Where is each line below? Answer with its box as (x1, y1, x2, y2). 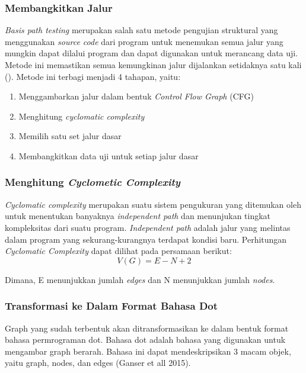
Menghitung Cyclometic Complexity (5, 175, 180, 189)
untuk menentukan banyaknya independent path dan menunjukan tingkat (5, 210, 271, 222)
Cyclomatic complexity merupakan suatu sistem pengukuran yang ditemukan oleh (5, 198, 301, 210)
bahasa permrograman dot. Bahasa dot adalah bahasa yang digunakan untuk (5, 333, 286, 346)
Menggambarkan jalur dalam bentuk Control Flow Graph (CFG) (18, 90, 254, 102)
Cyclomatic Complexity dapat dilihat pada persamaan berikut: (5, 245, 232, 257)
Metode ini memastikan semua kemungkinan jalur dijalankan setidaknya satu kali (5, 59, 302, 70)
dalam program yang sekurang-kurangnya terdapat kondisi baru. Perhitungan (5, 233, 287, 245)
